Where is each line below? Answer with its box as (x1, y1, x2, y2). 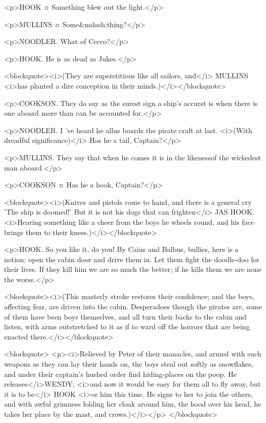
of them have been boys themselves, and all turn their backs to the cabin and (4, 311, 247, 322)
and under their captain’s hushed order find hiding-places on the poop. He (4, 368, 237, 379)
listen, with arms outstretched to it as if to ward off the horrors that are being (4, 321, 250, 332)
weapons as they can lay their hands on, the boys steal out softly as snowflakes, (4, 358, 254, 369)
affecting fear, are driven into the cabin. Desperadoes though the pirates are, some (4, 301, 262, 312)
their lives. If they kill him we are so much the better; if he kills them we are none (4, 264, 262, 274)
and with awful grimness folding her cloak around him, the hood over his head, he (4, 398, 261, 409)
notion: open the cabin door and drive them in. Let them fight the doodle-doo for (4, 253, 260, 264)
